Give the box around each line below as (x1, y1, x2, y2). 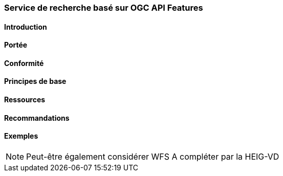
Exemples (4, 131, 38, 141)
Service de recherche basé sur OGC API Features (4, 3, 203, 13)
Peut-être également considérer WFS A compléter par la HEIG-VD (26, 151, 279, 162)
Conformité (4, 58, 44, 68)
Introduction (4, 22, 47, 31)
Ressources (4, 95, 46, 104)
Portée (4, 40, 28, 50)
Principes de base (4, 77, 67, 86)
